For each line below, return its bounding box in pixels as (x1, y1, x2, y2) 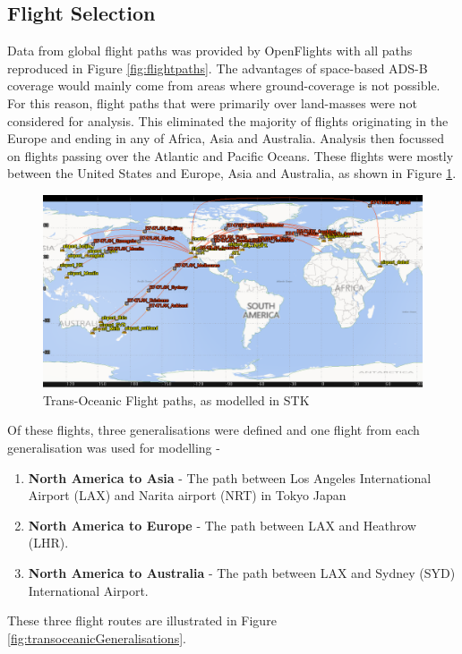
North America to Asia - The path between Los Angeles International (28, 468, 432, 487)
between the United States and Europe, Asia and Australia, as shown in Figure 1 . (7, 164, 457, 183)
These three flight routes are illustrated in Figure (7, 611, 277, 630)
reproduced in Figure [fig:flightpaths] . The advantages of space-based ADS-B (7, 58, 428, 77)
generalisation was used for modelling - (7, 438, 220, 457)
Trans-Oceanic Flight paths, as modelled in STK (43, 390, 310, 409)
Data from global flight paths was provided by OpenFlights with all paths (7, 41, 413, 60)
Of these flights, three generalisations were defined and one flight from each (7, 420, 420, 439)
